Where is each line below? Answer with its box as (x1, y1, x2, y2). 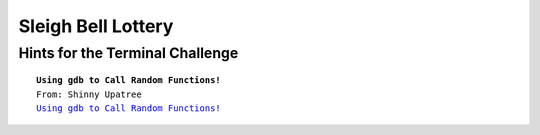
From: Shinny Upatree (36, 88, 142, 100)
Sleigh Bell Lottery (18, 15, 174, 37)
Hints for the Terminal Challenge (18, 44, 239, 62)
